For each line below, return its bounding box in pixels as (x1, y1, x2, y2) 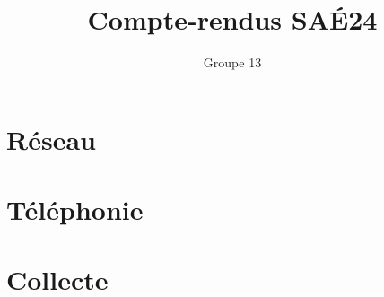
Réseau (6, 120, 96, 157)
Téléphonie (6, 191, 144, 228)
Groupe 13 (203, 53, 262, 72)
